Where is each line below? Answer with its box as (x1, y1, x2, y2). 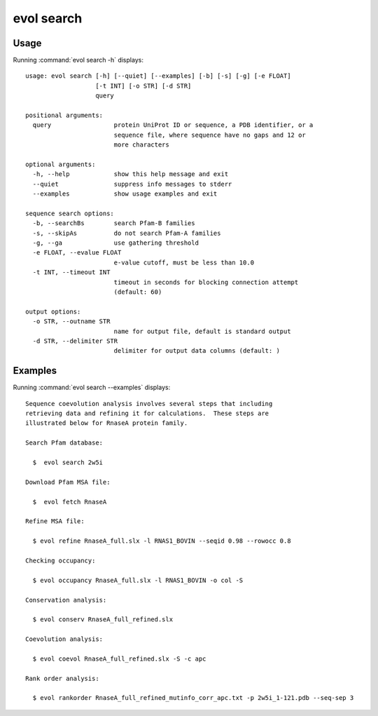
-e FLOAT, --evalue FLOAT (32, 249, 122, 257)
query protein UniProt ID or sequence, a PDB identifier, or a (32, 121, 314, 129)
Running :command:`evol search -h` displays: (13, 56, 143, 65)
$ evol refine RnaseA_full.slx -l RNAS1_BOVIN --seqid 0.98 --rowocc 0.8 (32, 537, 291, 545)
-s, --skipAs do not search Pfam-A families (32, 229, 221, 237)
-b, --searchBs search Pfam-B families (32, 219, 195, 227)
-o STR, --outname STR (32, 318, 111, 325)
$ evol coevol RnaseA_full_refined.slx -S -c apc (32, 654, 206, 663)
